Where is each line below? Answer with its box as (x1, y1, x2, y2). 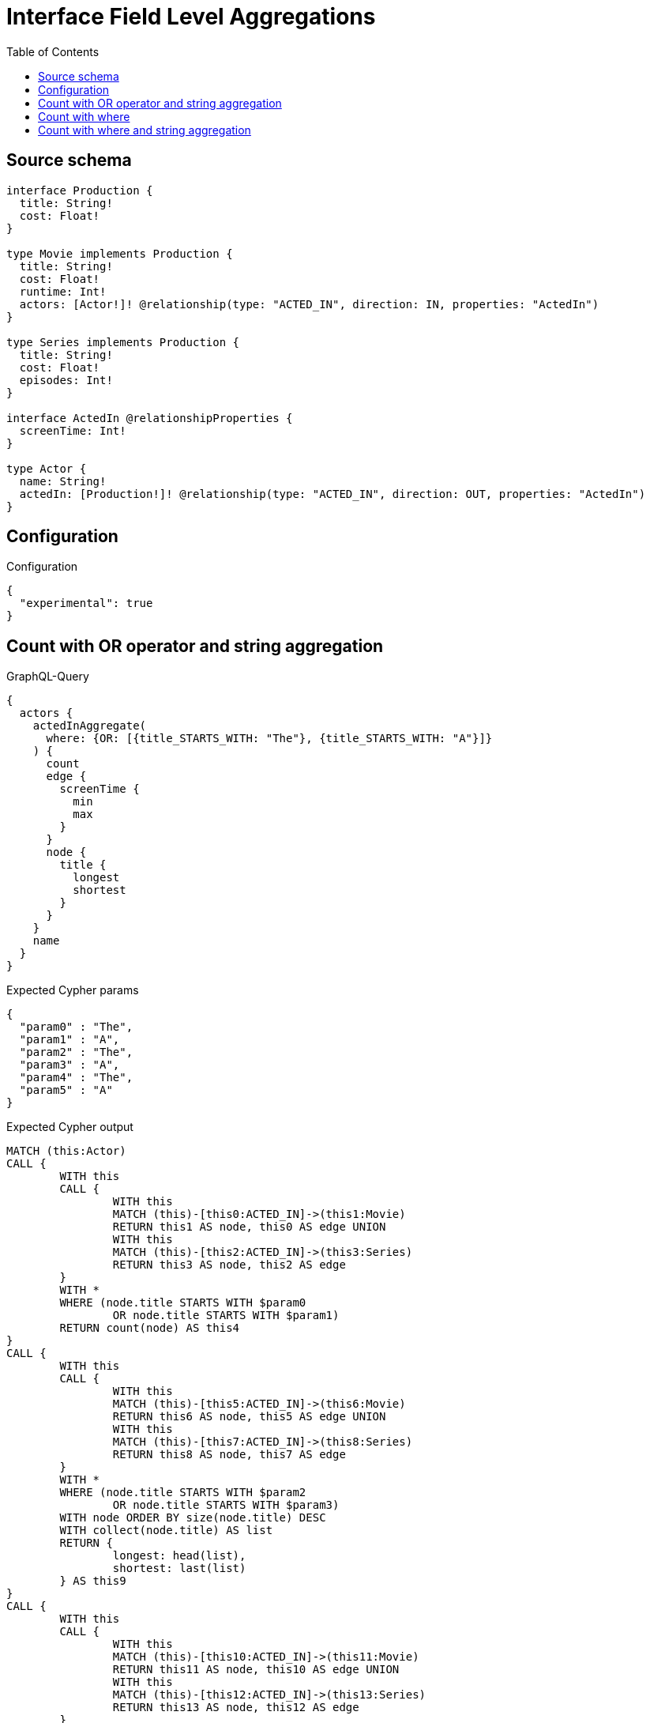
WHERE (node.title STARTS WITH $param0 (59, 1296, 306, 1310)
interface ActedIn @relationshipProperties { (6, 411, 293, 424)
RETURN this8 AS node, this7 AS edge (112, 1448, 346, 1461)
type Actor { (6, 462, 87, 475)
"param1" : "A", (19, 1033, 120, 1046)
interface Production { (6, 183, 153, 197)
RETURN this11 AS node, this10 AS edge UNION (112, 1663, 400, 1676)
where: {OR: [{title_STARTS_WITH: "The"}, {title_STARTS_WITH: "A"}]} (46, 732, 493, 745)
